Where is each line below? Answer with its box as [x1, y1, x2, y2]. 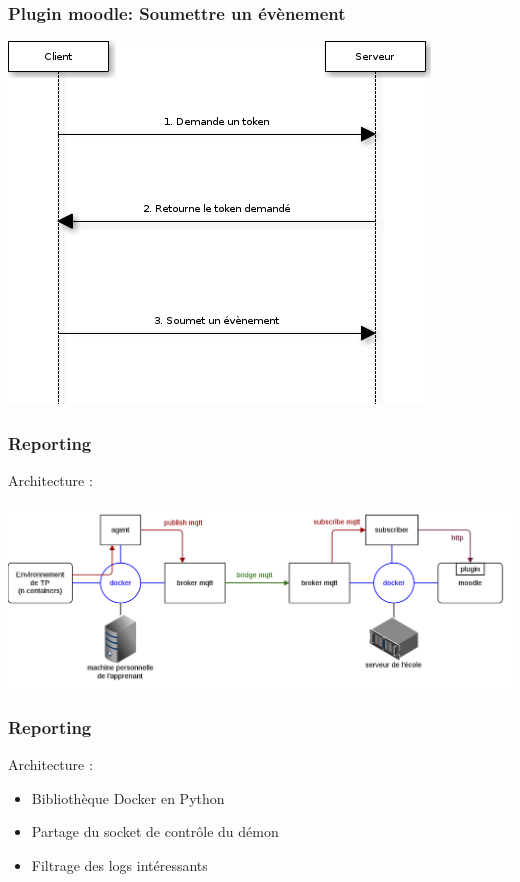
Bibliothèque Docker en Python [31, 787, 225, 808]
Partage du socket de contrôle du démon [31, 821, 279, 842]
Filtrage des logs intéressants [31, 854, 208, 875]
